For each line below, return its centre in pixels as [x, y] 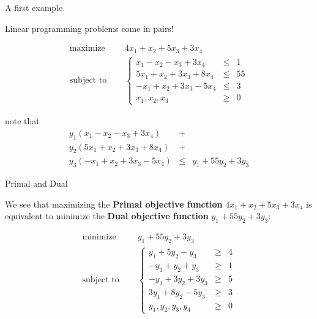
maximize [87, 49]
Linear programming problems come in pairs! [89, 28]
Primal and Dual [36, 183]
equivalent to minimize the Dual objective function [107, 216]
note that [22, 121]
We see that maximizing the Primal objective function [114, 204]
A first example [34, 7]
